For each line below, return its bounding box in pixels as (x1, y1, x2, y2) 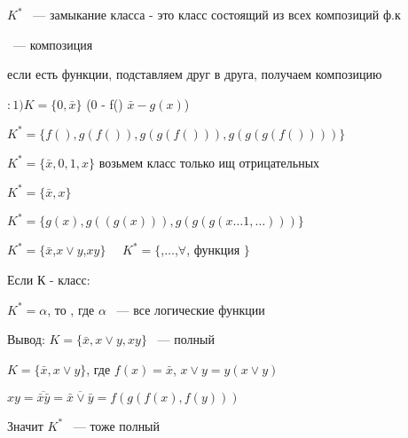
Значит (7, 416, 43, 434)
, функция (186, 240, 240, 259)
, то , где (47, 300, 95, 318)
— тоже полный (73, 416, 161, 434)
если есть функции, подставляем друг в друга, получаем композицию (7, 65, 382, 83)
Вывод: (7, 330, 45, 348)
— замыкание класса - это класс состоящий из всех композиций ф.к (33, 5, 401, 23)
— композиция (12, 35, 93, 53)
